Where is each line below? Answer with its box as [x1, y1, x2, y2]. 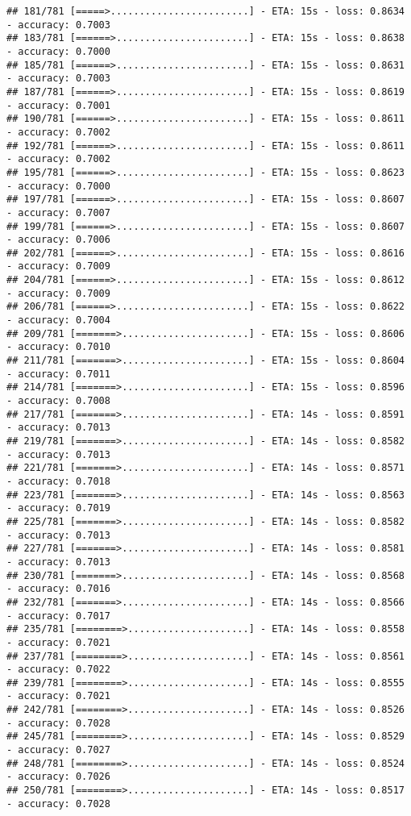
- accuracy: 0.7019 [6, 502, 110, 514]
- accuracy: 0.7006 [6, 234, 110, 246]
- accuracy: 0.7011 [6, 368, 110, 380]
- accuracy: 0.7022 [6, 664, 110, 676]
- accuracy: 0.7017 [6, 610, 110, 622]
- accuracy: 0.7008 [6, 395, 110, 407]
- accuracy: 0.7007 [6, 206, 110, 219]
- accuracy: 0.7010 [6, 341, 110, 353]
